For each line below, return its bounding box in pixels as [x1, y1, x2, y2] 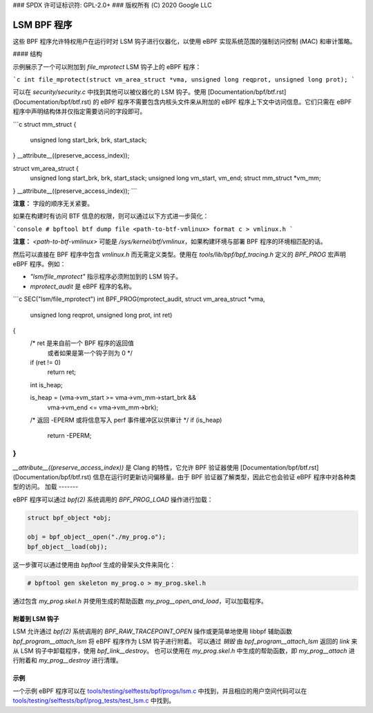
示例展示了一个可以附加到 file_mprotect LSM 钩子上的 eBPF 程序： [12, 62, 202, 71]
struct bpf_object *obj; [27, 514, 112, 521]
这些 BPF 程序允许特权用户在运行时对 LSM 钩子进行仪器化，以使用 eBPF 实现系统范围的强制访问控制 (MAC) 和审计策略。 [12, 37, 356, 45]
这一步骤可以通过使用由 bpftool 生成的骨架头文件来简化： [12, 560, 176, 568]
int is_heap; [30, 380, 64, 389]
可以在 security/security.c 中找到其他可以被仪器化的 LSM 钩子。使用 [12, 88, 207, 96]
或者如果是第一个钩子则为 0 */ [47, 349, 133, 357]
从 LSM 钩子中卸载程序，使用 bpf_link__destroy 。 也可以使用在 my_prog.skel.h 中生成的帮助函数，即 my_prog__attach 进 [12, 647, 355, 655]
